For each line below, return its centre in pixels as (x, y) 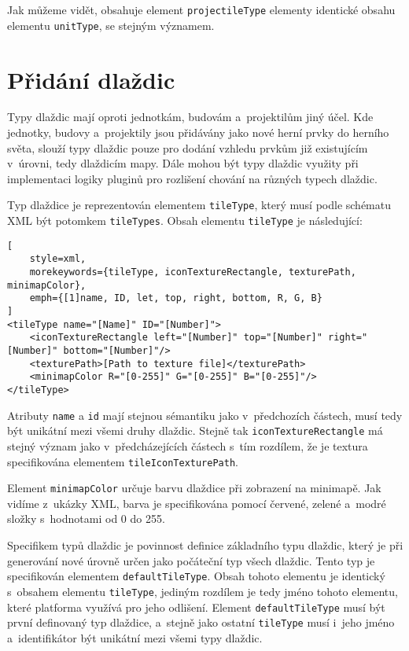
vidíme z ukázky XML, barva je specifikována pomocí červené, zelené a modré (197, 503)
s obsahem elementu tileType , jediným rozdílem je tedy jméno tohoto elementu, (203, 591)
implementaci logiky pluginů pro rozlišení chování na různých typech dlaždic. (192, 178)
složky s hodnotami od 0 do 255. (86, 519)
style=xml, (58, 259)
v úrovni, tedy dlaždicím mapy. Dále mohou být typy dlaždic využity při (183, 163)
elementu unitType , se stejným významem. (111, 25)
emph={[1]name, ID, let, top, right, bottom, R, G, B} (176, 298)
